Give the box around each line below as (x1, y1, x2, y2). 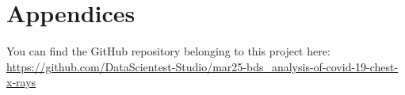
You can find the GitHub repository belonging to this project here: (6, 43, 330, 59)
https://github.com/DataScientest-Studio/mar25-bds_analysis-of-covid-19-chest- (6, 58, 399, 74)
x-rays (6, 74, 36, 90)
